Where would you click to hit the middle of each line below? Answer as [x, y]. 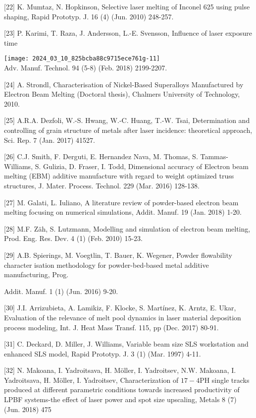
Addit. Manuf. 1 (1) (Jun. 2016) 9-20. [61, 291]
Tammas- [214, 156]
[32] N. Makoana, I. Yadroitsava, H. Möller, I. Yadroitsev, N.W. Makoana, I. [120, 370]
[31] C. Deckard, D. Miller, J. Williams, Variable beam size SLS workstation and [126, 344]
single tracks [230, 380]
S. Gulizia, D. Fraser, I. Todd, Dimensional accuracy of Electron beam [142, 166]
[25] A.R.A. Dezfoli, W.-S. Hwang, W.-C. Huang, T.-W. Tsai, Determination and [127, 120]
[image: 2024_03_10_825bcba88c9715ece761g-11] [82, 59]
